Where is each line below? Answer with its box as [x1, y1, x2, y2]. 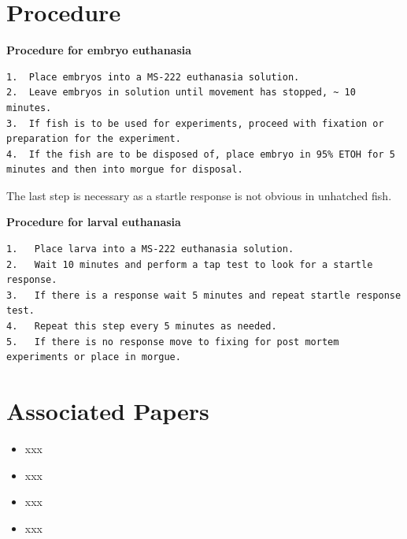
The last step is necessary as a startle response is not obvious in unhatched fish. [6, 187, 392, 203]
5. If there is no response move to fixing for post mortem [6, 336, 339, 348]
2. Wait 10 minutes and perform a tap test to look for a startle [6, 258, 373, 270]
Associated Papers [6, 395, 209, 426]
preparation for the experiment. [6, 133, 181, 145]
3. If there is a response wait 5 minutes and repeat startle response [6, 289, 401, 301]
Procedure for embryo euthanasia [6, 42, 192, 58]
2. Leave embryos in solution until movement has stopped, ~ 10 [6, 87, 356, 99]
